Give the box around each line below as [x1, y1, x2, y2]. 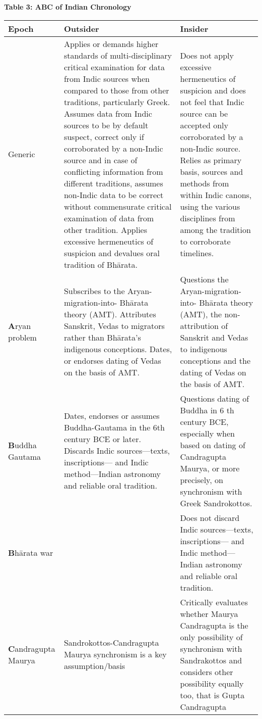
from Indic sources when [63, 72, 150, 84]
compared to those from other [63, 84, 169, 96]
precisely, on [180, 473, 223, 486]
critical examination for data [63, 61, 165, 73]
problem [8, 331, 37, 343]
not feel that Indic [180, 95, 244, 108]
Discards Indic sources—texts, [63, 445, 170, 457]
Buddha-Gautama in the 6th [63, 421, 165, 434]
